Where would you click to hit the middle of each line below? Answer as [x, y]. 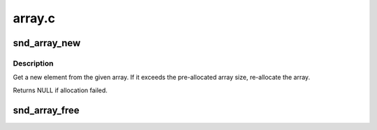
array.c [34, 18]
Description [33, 63]
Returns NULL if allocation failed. [60, 90]
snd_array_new [47, 43]
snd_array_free [46, 110]
